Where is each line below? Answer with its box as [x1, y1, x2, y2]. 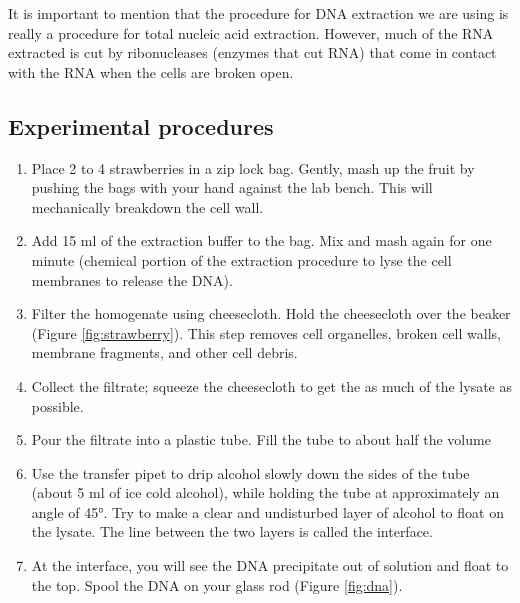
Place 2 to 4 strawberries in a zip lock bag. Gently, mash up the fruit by [31, 157, 475, 178]
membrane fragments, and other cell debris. [31, 342, 298, 363]
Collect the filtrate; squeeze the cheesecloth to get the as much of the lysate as [31, 375, 512, 396]
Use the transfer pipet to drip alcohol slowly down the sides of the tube [31, 462, 470, 483]
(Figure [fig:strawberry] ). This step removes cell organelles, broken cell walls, [31, 322, 501, 343]
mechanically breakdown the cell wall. [31, 196, 264, 217]
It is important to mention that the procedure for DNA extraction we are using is [8, 3, 509, 23]
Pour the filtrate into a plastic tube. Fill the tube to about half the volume [31, 429, 491, 450]
